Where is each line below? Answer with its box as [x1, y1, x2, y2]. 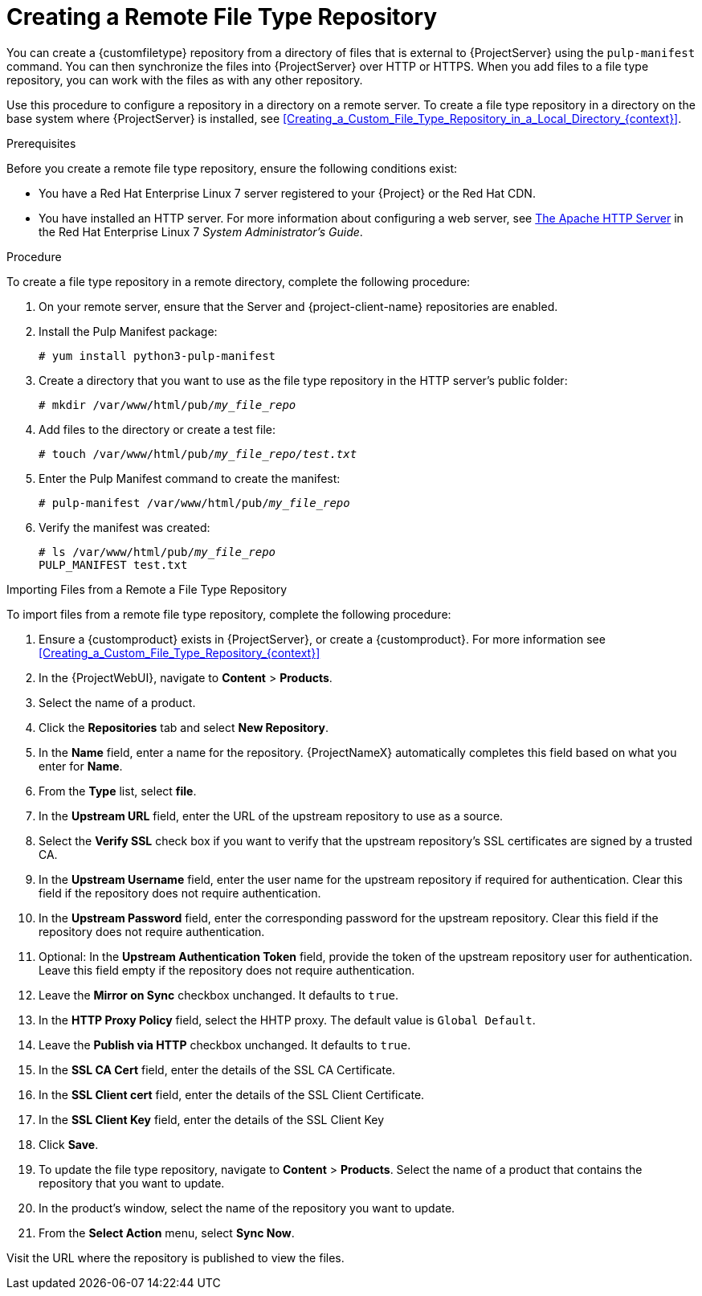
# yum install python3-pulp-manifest [39, 349, 276, 362]
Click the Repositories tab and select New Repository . [39, 720, 329, 734]
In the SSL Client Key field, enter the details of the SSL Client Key [39, 1112, 385, 1126]
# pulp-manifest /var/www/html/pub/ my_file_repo [39, 496, 350, 509]
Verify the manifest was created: [39, 520, 210, 534]
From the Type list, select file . [39, 783, 197, 798]
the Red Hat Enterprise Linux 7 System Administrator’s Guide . [39, 224, 363, 239]
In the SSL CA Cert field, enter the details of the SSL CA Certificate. [39, 1062, 396, 1077]
